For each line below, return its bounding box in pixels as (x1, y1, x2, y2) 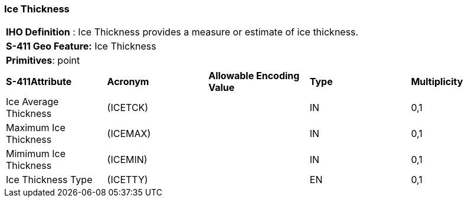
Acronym (107, 76, 149, 88)
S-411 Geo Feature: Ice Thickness (6, 40, 156, 53)
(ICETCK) (107, 102, 149, 114)
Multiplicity (411, 76, 463, 88)
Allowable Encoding (208, 70, 300, 82)
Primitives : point (6, 54, 80, 67)
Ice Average (6, 96, 59, 108)
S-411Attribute (6, 76, 72, 88)
